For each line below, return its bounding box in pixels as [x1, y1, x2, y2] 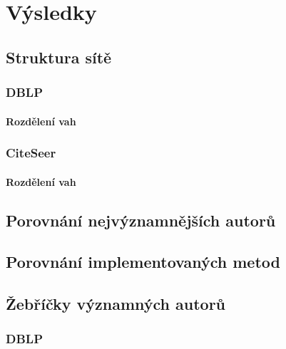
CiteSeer [6, 144, 56, 162]
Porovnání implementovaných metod [6, 251, 280, 273]
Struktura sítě [6, 46, 112, 68]
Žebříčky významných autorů [6, 293, 226, 315]
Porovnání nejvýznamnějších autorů [6, 209, 276, 231]
